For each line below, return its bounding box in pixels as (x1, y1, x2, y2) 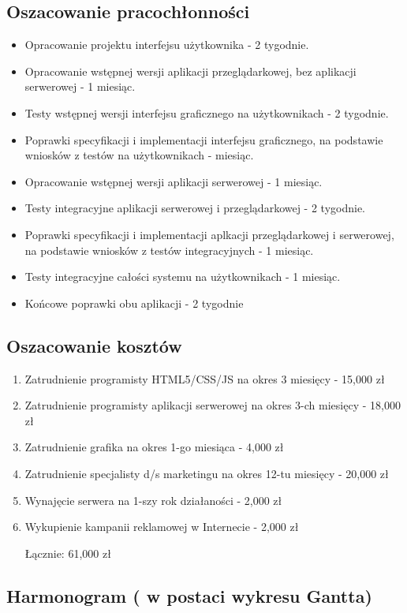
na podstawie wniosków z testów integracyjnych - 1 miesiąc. (24, 241, 314, 258)
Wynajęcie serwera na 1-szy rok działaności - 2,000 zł (24, 492, 282, 508)
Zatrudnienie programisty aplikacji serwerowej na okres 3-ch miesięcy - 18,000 (24, 397, 401, 413)
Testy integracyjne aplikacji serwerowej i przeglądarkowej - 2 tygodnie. (24, 200, 366, 216)
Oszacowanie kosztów (6, 333, 182, 357)
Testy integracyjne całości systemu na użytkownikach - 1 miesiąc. (24, 268, 341, 285)
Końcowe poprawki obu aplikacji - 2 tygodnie (24, 294, 244, 311)
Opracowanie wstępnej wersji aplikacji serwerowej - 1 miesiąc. (24, 173, 323, 189)
